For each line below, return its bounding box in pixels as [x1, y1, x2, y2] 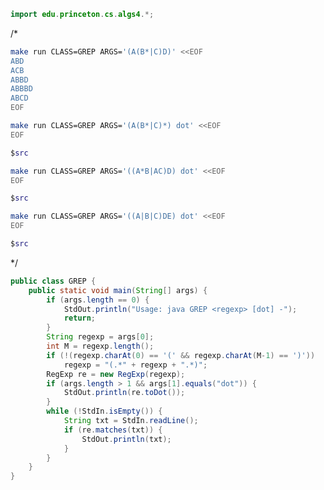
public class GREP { [10, 276, 97, 286]
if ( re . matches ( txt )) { [63, 425, 163, 435]
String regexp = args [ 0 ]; [46, 332, 155, 342]
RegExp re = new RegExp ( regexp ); [46, 369, 186, 379]
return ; [63, 313, 97, 324]
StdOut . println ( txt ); [81, 434, 172, 444]
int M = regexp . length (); [46, 341, 155, 351]
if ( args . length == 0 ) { [46, 295, 150, 305]
